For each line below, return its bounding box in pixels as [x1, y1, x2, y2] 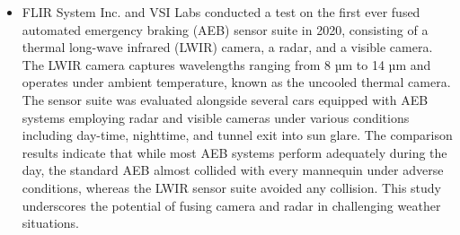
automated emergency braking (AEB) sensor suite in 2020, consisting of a [22, 20, 429, 39]
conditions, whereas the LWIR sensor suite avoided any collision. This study [22, 178, 441, 196]
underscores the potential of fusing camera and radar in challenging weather [22, 196, 441, 214]
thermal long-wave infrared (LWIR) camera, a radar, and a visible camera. [22, 38, 433, 57]
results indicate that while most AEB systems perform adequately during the [22, 143, 447, 161]
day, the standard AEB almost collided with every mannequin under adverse [22, 161, 444, 179]
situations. [22, 213, 79, 232]
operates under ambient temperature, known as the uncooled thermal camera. [22, 73, 451, 91]
